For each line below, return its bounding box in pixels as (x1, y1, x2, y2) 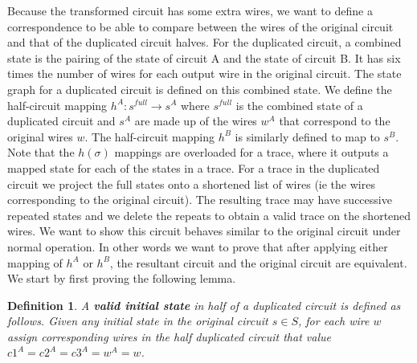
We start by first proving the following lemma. (7, 270, 236, 287)
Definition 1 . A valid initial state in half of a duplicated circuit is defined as (7, 296, 401, 313)
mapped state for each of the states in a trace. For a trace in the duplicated (7, 159, 380, 176)
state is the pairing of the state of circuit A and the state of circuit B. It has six (7, 49, 401, 66)
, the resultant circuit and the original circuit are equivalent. (109, 254, 407, 271)
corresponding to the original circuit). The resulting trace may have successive (7, 191, 392, 208)
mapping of (7, 254, 63, 271)
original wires (7, 128, 73, 145)
